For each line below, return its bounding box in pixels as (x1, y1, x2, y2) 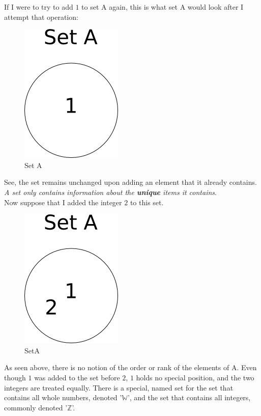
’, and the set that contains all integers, (127, 392, 251, 403)
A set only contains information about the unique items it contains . (4, 186, 217, 197)
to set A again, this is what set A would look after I (81, 2, 244, 12)
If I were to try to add (4, 2, 73, 12)
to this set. (130, 197, 164, 207)
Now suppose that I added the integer (4, 197, 122, 207)
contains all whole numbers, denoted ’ (4, 392, 122, 403)
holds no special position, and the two (136, 372, 254, 382)
